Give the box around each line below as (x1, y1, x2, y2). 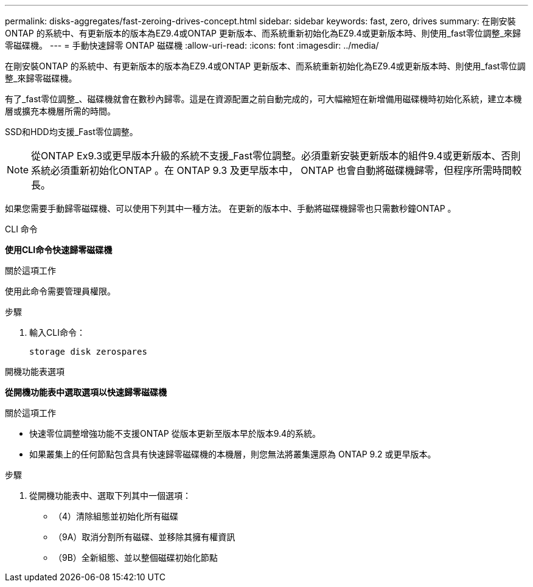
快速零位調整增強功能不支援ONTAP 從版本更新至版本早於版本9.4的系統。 (29, 428, 321, 439)
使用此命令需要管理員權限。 (5, 286, 116, 296)
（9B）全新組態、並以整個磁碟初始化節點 (54, 552, 218, 563)
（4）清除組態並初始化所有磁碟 (54, 511, 179, 521)
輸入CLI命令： (29, 327, 85, 338)
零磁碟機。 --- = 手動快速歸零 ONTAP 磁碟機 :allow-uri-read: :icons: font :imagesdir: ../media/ (5, 40, 379, 50)
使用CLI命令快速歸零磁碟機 (5, 245, 113, 255)
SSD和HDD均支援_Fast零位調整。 (5, 127, 138, 137)
